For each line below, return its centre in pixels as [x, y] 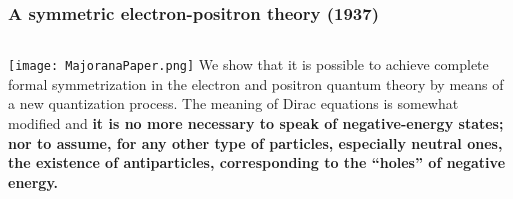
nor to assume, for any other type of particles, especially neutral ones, [255, 142]
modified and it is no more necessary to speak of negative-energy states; [256, 123]
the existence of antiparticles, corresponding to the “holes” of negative [257, 162]
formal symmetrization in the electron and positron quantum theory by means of [256, 83]
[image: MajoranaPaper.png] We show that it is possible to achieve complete [248, 64]
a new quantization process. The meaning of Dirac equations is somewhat [233, 103]
